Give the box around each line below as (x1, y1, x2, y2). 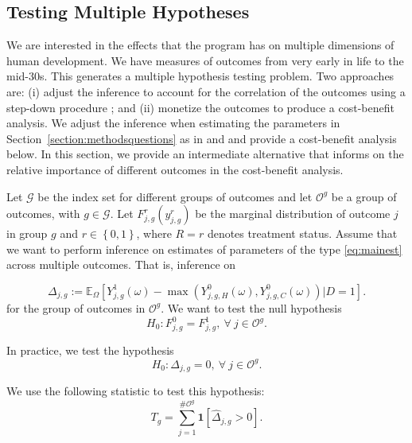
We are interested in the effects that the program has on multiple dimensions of (6, 37, 395, 53)
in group (6, 225, 48, 242)
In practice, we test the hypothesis (6, 341, 174, 358)
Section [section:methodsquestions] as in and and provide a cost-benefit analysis (6, 130, 397, 146)
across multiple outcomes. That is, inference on (6, 256, 236, 273)
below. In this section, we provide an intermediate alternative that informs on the (6, 146, 404, 162)
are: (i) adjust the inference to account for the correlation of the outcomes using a (6, 83, 406, 99)
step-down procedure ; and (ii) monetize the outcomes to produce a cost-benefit (6, 99, 395, 115)
